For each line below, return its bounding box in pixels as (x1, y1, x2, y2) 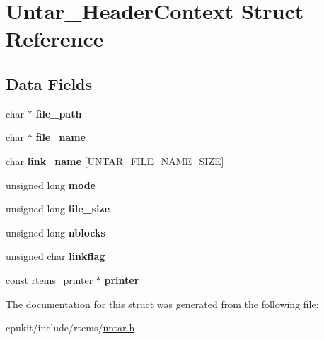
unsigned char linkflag (6, 249, 105, 263)
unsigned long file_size (6, 201, 110, 216)
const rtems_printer (6, 272, 93, 287)
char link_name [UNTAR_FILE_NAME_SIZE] (6, 153, 224, 168)
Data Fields (6, 72, 93, 94)
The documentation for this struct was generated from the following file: (6, 296, 319, 311)
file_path (35, 106, 82, 120)
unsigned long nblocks (6, 225, 105, 239)
